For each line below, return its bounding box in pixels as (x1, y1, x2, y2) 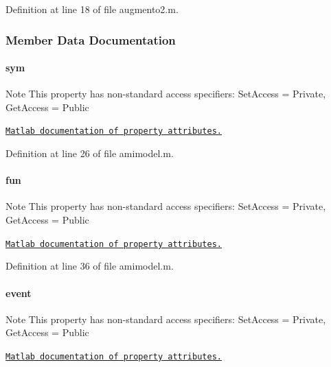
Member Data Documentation (5, 31, 176, 48)
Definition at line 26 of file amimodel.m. (5, 146, 174, 161)
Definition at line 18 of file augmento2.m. (5, 2, 179, 16)
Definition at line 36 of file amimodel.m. (5, 259, 174, 273)
